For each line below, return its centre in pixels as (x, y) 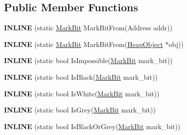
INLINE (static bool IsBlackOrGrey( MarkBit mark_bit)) (92, 126)
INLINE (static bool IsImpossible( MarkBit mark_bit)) (88, 60)
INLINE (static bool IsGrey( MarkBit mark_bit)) (80, 110)
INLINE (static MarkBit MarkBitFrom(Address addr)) (88, 28)
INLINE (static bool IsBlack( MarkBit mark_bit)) (81, 77)
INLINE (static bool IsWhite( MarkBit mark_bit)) (82, 93)
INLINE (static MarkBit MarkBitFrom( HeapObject (83, 44)
